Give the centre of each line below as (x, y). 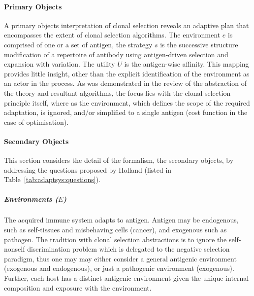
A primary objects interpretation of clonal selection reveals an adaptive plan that (127, 25)
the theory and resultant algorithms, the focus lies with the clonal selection (117, 92)
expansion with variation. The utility (60, 64)
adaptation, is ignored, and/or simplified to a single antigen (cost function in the (126, 112)
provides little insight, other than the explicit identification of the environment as (127, 73)
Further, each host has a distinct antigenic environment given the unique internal (127, 278)
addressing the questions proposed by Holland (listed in (88, 169)
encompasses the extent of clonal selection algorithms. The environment (112, 35)
